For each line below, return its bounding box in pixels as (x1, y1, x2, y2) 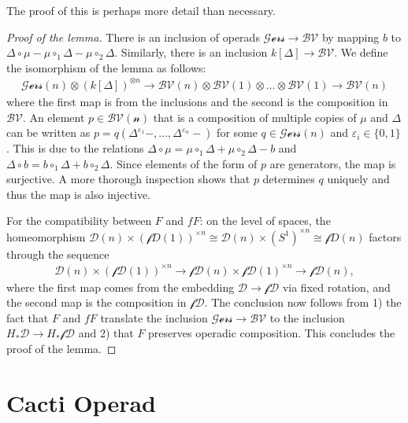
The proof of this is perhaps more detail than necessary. (6, 2, 276, 18)
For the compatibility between (6, 212, 152, 229)
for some (217, 124, 258, 141)
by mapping (321, 28, 380, 45)
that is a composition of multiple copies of (153, 109, 357, 125)
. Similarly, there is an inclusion (114, 44, 268, 61)
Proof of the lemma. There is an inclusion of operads (6, 28, 260, 45)
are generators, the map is (269, 155, 396, 171)
